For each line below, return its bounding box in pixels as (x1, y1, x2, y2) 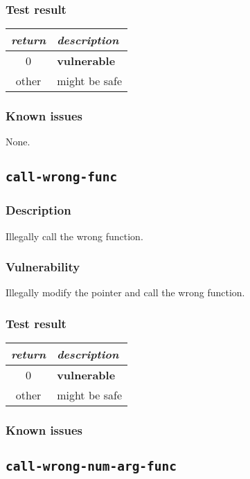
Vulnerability (6, 258, 80, 275)
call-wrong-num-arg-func (6, 459, 177, 474)
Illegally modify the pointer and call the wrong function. (6, 285, 245, 300)
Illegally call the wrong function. (6, 228, 143, 243)
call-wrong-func (6, 170, 118, 185)
